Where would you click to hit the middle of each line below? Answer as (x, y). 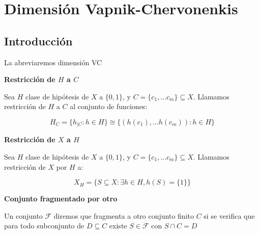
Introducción (38, 41)
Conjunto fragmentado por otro (61, 199)
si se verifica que (229, 215)
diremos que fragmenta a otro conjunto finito (124, 215)
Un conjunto (23, 215)
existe (118, 226)
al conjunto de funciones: (109, 106)
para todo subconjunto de (44, 226)
